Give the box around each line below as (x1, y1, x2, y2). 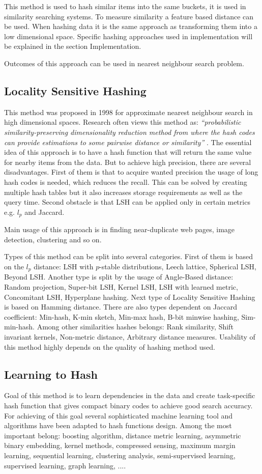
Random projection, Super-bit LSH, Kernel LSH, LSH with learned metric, (4, 281, 238, 292)
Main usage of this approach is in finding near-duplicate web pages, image (4, 224, 235, 235)
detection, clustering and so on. (4, 234, 102, 244)
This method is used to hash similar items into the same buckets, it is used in (4, 1, 246, 11)
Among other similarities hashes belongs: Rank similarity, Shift (37, 321, 234, 332)
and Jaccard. (24, 206, 65, 217)
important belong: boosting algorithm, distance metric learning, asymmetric (4, 430, 241, 440)
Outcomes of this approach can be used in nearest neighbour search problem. (4, 58, 244, 68)
